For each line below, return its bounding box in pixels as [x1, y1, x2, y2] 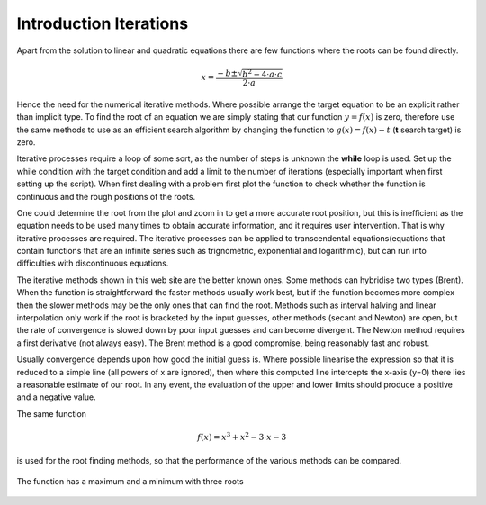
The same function [16, 408, 87, 419]
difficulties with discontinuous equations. [16, 257, 169, 269]
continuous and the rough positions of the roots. [16, 191, 196, 202]
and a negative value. [16, 392, 96, 402]
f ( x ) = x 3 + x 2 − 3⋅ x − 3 [197, 430, 287, 442]
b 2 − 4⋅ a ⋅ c [242, 68, 283, 79]
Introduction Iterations [16, 14, 189, 33]
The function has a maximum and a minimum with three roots [16, 475, 244, 486]
